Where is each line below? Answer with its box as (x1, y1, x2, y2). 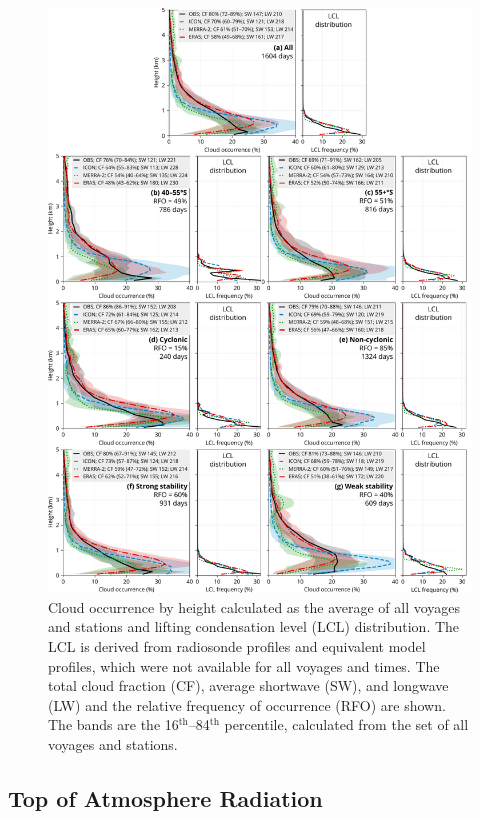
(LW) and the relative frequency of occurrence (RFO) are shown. (48, 694, 446, 715)
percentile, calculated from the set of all (224, 714, 469, 735)
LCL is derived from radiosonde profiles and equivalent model (48, 635, 426, 656)
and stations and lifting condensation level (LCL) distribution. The (48, 616, 460, 637)
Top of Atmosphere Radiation (8, 782, 323, 813)
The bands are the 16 (48, 714, 179, 735)
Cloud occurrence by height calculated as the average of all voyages (48, 596, 461, 617)
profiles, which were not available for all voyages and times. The (48, 655, 440, 676)
